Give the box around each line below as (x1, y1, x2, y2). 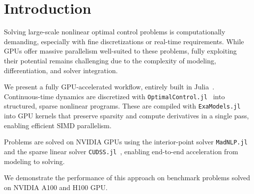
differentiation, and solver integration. (4, 65, 118, 75)
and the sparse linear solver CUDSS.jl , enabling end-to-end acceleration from (4, 146, 238, 156)
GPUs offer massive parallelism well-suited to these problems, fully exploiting (4, 46, 237, 56)
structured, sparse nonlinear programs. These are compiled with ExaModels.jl (4, 101, 241, 111)
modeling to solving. (4, 156, 65, 166)
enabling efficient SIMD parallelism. (4, 120, 112, 130)
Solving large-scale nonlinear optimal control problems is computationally (4, 27, 226, 37)
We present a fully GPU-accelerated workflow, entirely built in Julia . (4, 82, 215, 92)
